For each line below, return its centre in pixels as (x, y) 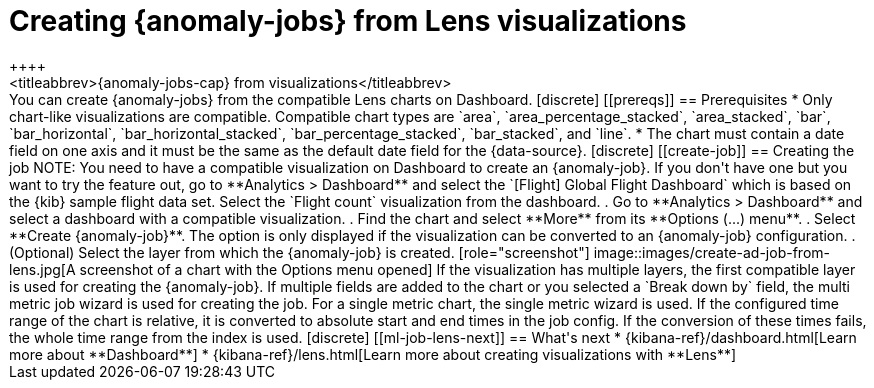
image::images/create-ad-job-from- (711, 252)
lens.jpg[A (42, 269)
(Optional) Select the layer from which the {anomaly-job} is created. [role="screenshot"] (299, 252)
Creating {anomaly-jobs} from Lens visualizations (348, 21)
